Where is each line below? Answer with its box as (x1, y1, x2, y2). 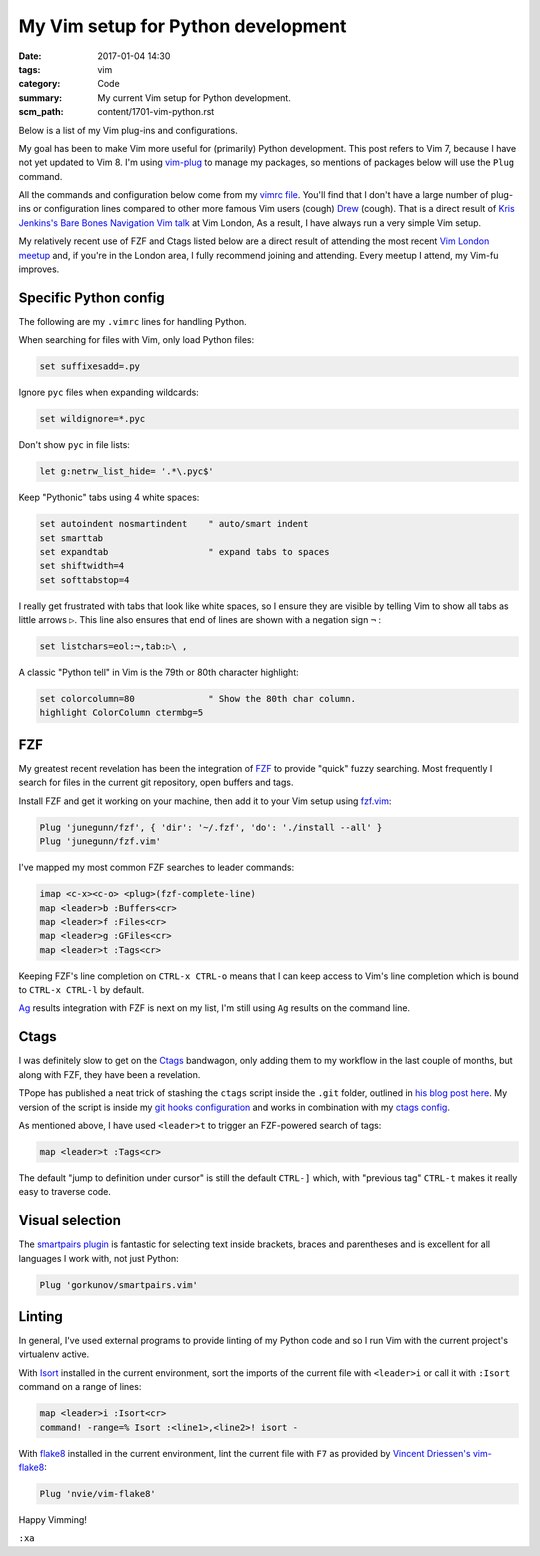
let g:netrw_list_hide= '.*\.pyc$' (39, 466, 214, 477)
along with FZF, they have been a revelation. (18, 1068, 201, 1080)
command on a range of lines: (18, 1381, 142, 1393)
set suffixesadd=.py (39, 361, 140, 372)
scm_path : (18, 106, 64, 118)
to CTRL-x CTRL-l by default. (18, 984, 145, 996)
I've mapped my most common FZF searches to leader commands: (18, 861, 295, 874)
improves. (18, 263, 60, 275)
